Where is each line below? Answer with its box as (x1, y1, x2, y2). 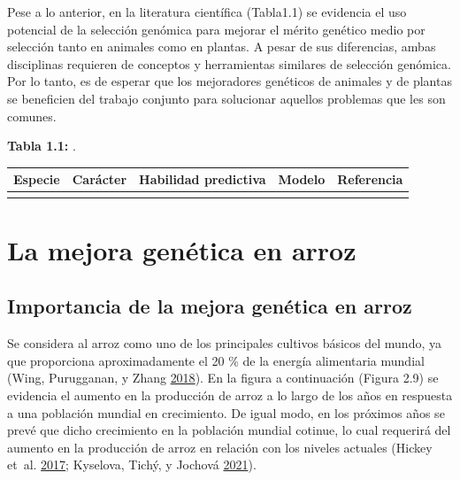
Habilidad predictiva (139, 170, 266, 189)
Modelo (278, 170, 326, 189)
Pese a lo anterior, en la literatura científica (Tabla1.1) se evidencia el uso (7, 3, 407, 20)
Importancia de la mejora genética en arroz (7, 292, 412, 320)
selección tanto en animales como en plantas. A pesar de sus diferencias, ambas (7, 37, 436, 56)
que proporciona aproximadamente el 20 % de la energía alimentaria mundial (7, 351, 425, 369)
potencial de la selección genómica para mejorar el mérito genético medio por (7, 19, 425, 38)
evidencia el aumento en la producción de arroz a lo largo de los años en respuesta (7, 385, 453, 404)
